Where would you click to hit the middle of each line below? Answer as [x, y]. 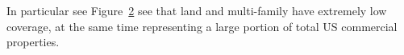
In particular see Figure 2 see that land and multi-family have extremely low [197, 10]
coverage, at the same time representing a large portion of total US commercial [202, 26]
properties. [33, 42]
